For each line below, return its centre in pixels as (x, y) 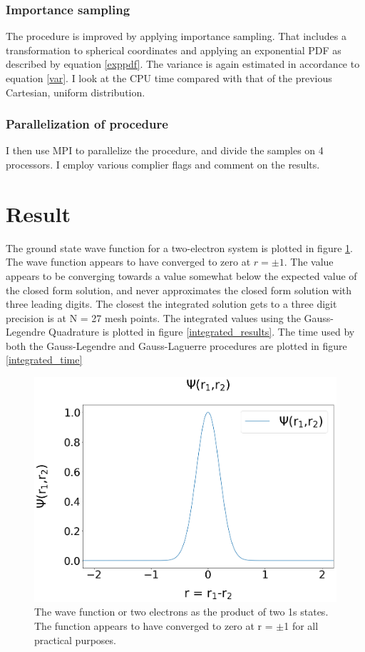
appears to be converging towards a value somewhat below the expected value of (181, 275)
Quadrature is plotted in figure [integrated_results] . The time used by (202, 332)
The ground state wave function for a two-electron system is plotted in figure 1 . (179, 247)
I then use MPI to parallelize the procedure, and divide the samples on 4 (165, 150)
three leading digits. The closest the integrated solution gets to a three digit (171, 304)
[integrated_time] (44, 360)
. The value (309, 262)
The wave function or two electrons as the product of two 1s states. (181, 612)
